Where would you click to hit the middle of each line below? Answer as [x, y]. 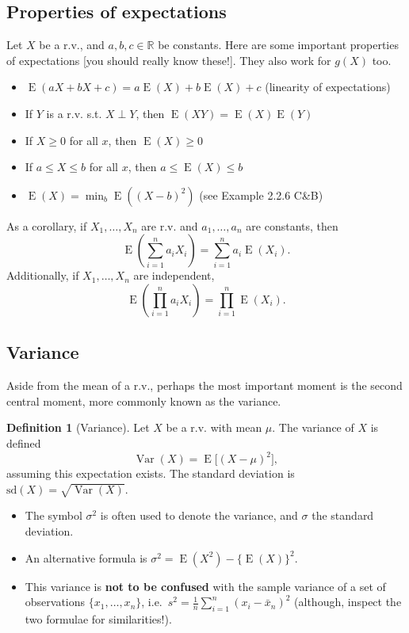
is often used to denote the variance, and [199, 515]
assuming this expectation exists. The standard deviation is [151, 473]
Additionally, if [43, 275]
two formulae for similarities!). [98, 618]
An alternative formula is [86, 557]
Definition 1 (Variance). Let [78, 427]
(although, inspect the [348, 602]
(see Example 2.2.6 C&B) [261, 194]
